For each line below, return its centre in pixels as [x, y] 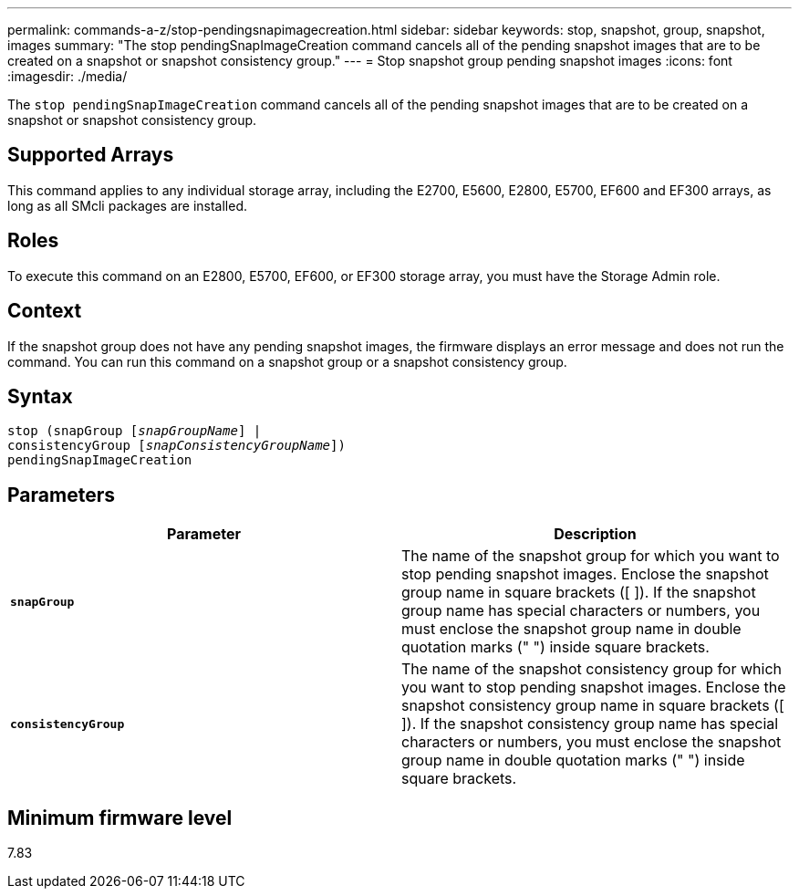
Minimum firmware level [120, 818]
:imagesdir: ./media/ [67, 76]
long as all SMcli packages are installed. [127, 205]
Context [45, 311]
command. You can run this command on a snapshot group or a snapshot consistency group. [287, 361]
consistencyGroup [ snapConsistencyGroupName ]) [176, 446]
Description [595, 534]
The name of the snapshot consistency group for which [592, 669]
